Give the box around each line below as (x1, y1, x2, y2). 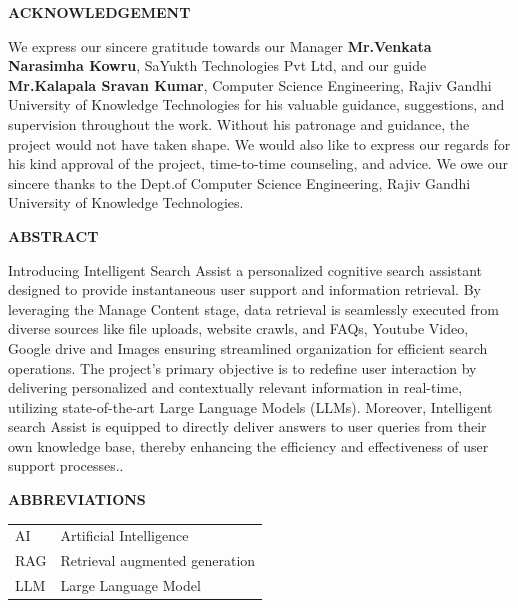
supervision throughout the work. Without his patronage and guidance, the (8, 113, 470, 134)
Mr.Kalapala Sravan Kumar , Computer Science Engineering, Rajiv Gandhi (8, 74, 492, 95)
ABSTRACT (8, 225, 99, 246)
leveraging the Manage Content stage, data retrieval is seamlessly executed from (8, 298, 499, 319)
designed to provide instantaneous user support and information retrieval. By (8, 279, 481, 300)
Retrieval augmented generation (60, 550, 256, 571)
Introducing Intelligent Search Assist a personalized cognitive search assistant (8, 259, 483, 280)
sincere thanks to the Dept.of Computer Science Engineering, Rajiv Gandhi (8, 172, 471, 193)
